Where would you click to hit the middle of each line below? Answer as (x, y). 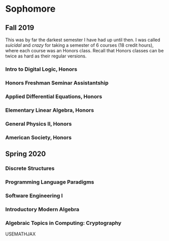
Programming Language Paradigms (50, 182)
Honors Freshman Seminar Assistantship (57, 83)
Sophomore (30, 9)
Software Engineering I (34, 195)
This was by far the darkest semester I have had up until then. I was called (83, 40)
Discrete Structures (30, 168)
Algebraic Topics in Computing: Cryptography (63, 223)
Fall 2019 (20, 28)
